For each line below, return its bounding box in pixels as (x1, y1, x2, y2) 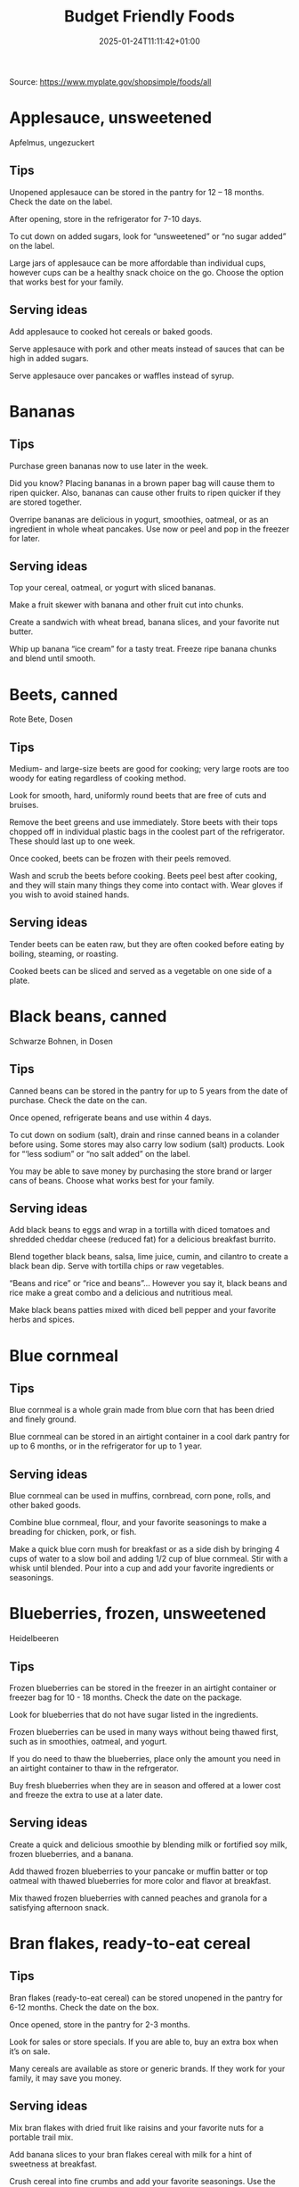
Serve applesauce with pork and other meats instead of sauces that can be (9, 343, 285, 354)
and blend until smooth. (9, 653, 96, 664)
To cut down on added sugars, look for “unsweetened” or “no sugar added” (9, 230, 287, 242)
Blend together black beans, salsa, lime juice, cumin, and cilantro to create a (9, 1251, 289, 1262)
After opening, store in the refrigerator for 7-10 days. (9, 213, 202, 224)
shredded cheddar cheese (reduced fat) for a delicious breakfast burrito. (9, 1234, 276, 1245)
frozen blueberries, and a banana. (9, 1848, 133, 1859)
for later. (9, 532, 40, 543)
